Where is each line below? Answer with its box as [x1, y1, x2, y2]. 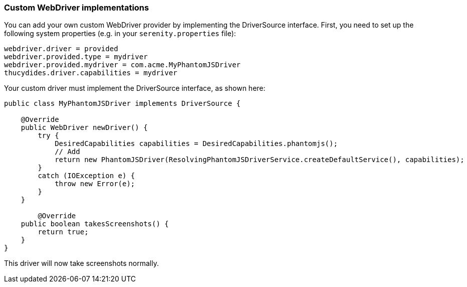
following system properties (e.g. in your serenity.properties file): [4, 29, 236, 38]
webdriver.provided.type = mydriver [4, 53, 148, 61]
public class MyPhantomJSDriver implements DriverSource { [4, 99, 241, 108]
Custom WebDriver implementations [4, 3, 149, 13]
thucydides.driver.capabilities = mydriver [4, 69, 177, 77]
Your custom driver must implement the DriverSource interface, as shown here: [4, 84, 266, 93]
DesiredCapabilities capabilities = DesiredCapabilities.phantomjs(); [55, 139, 338, 148]
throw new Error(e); [55, 180, 135, 188]
